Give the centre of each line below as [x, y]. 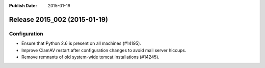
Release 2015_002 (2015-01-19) [58, 19]
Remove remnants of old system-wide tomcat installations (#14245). [90, 57]
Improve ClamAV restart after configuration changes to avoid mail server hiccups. [104, 50]
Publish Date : [23, 6]
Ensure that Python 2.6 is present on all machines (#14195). [81, 43]
